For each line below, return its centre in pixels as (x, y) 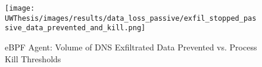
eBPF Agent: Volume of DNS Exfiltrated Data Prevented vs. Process (131, 47)
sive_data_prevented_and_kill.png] (75, 28)
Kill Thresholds (33, 58)
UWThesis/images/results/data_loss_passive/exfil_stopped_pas (131, 18)
